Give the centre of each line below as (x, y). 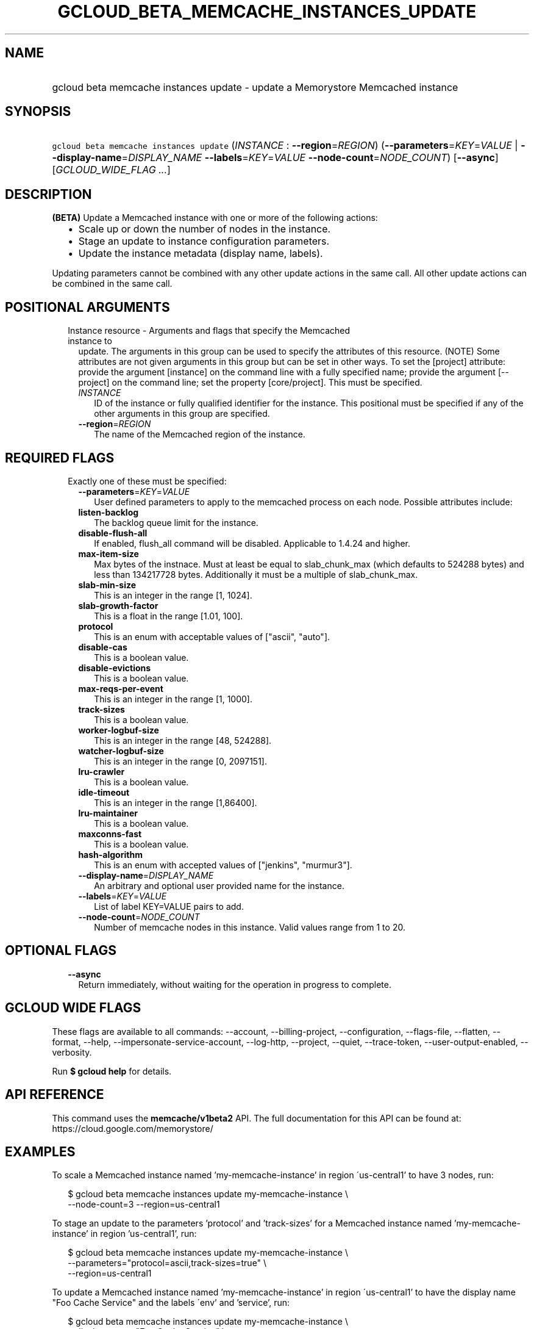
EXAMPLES (40, 1151)
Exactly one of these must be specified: (147, 481)
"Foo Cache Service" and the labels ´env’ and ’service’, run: (171, 1303)
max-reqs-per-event (121, 688)
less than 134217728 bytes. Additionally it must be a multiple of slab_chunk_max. (256, 574)
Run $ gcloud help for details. (112, 1071)
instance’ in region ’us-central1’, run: (124, 1234)
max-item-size (109, 553)
